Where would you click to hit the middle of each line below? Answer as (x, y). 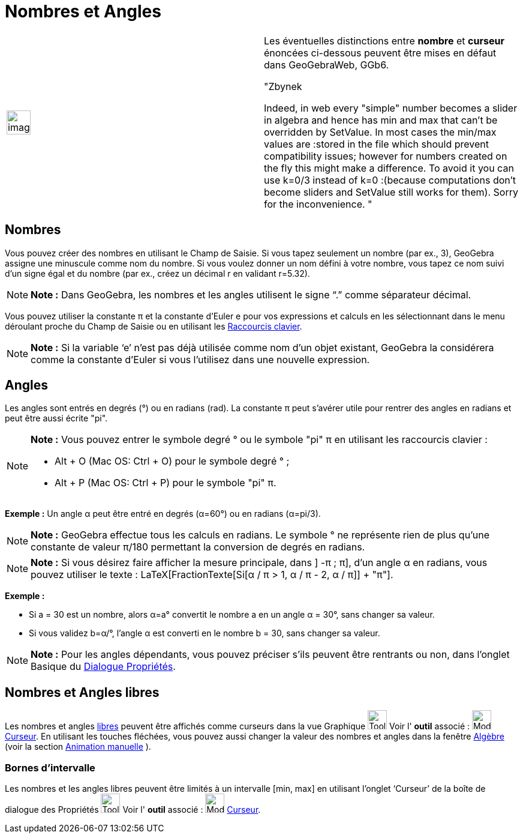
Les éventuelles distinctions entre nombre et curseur (384, 41)
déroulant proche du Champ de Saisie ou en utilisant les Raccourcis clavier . (154, 326)
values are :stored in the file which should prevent (376, 144)
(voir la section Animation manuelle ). (78, 747)
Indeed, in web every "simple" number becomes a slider (391, 108)
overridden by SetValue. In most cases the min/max (380, 132)
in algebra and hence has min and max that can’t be (381, 120)
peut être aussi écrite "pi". (56, 418)
